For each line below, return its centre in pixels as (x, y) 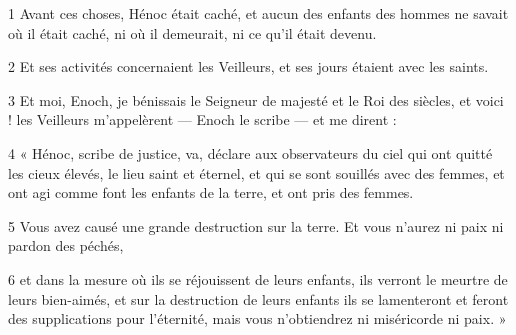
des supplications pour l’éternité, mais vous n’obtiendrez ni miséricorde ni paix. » (257, 318)
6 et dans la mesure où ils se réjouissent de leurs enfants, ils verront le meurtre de (258, 278)
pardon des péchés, (66, 245)
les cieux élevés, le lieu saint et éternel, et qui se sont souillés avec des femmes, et (256, 172)
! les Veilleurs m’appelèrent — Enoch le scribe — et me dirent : (202, 119)
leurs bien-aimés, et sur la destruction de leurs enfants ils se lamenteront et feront (258, 298)
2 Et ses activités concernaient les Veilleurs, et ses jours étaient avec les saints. (248, 66)
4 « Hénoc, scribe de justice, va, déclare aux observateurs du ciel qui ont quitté (250, 152)
